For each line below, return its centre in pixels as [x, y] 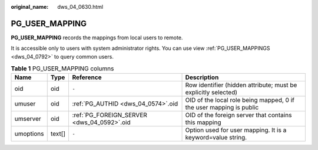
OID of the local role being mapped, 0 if [240, 100]
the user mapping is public [222, 107]
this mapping [203, 122]
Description [202, 77]
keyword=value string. [216, 138]
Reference [87, 77]
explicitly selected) [211, 93]
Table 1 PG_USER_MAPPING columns [62, 69]
